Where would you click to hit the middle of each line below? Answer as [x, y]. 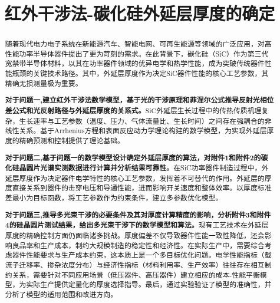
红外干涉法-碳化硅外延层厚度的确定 [140, 13]
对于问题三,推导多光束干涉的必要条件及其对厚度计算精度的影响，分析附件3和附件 [138, 215]
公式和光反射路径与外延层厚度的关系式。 [79, 111]
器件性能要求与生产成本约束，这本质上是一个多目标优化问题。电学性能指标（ [138, 255]
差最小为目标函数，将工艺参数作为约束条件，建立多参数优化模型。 [114, 198]
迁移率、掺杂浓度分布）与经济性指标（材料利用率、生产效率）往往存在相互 [142, 264]
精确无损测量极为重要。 [44, 83]
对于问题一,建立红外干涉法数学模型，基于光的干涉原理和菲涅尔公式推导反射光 [132, 100]
